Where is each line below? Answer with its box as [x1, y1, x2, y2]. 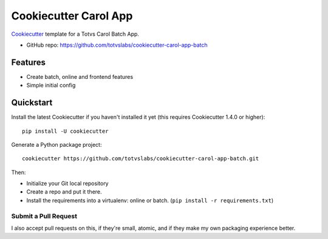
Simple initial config [26, 82, 76, 89]
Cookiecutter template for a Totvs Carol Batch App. [11, 30, 140, 38]
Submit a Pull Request [11, 212, 78, 220]
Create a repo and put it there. [26, 188, 103, 195]
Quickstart [11, 98, 53, 108]
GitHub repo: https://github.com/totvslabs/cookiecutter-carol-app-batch [26, 41, 208, 49]
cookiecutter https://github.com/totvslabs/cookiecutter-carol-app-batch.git [22, 155, 259, 162]
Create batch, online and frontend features [26, 73, 134, 80]
